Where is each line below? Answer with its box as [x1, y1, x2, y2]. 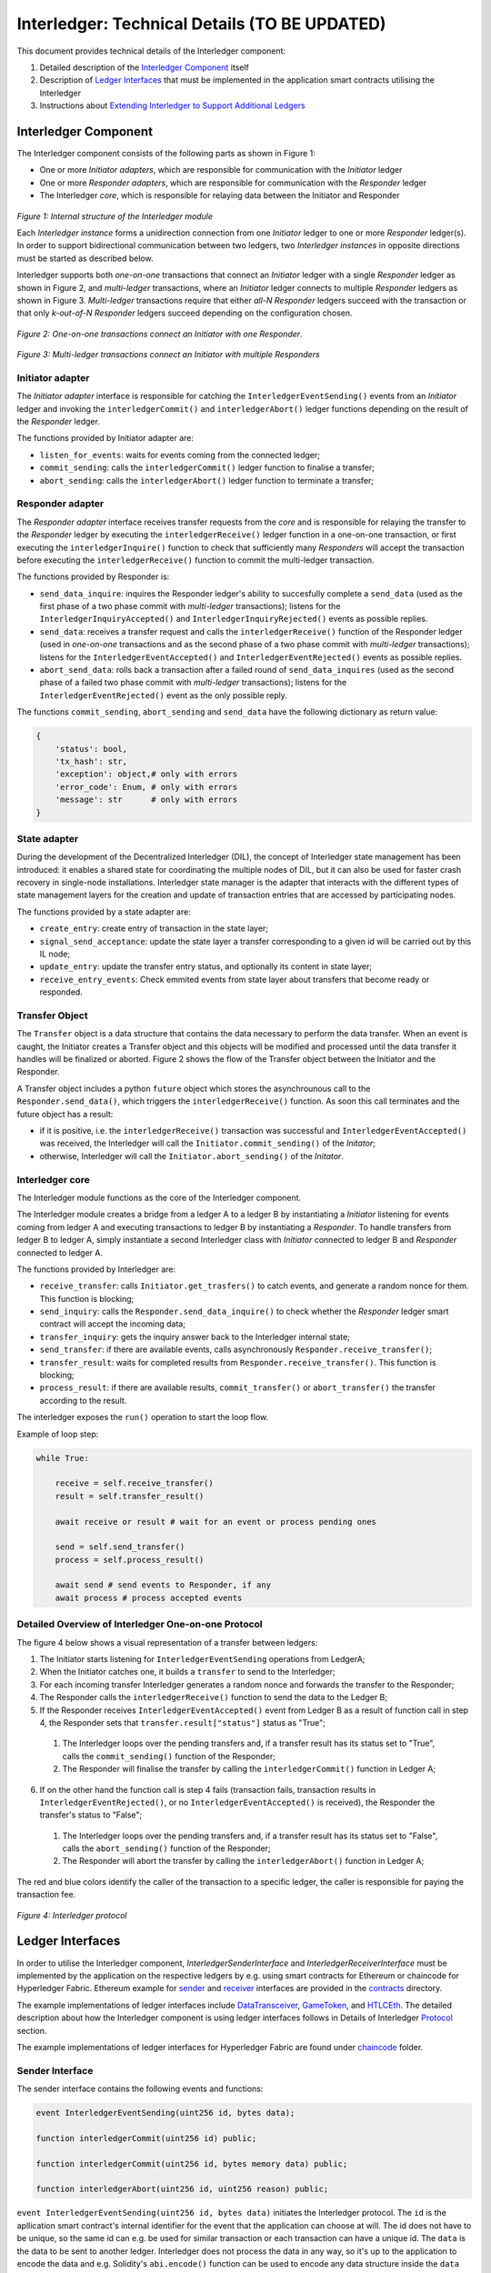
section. [16, 2025, 47, 2036]
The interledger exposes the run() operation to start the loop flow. [16, 1412, 268, 1423]
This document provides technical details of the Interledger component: [16, 45, 286, 56]
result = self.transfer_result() [55, 1491, 205, 1501]
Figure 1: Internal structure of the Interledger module [16, 210, 214, 222]
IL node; [39, 948, 71, 959]
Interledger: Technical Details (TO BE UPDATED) [16, 14, 386, 34]
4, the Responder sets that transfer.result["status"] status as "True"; [39, 1717, 326, 1727]
